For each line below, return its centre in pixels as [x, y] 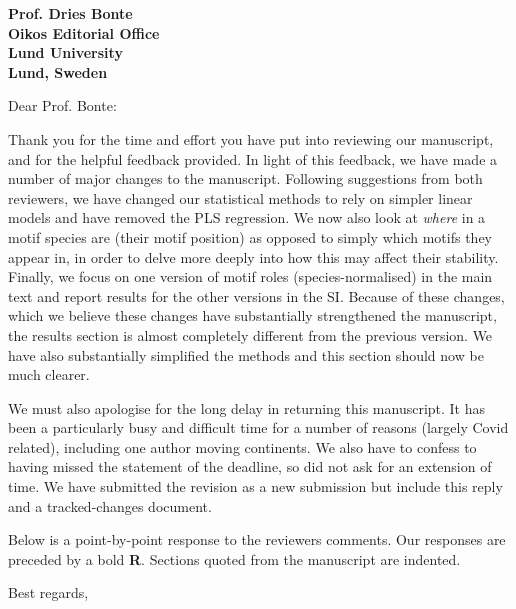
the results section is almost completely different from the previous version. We [250, 334]
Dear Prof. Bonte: [62, 105]
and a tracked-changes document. [110, 505]
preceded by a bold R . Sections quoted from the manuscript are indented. [234, 558]
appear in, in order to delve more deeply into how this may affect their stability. [253, 256]
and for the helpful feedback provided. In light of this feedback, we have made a [253, 158]
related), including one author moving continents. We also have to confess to [242, 446]
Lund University [65, 52]
